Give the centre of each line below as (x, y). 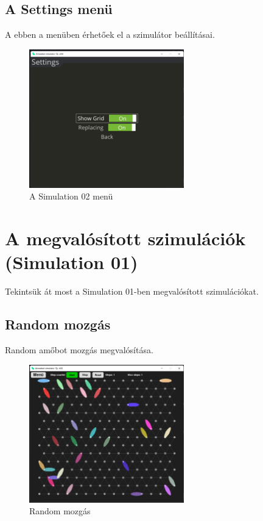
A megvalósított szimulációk (125, 238)
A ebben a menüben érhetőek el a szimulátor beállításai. (110, 34)
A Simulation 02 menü (71, 196)
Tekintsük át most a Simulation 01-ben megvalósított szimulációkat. (132, 291)
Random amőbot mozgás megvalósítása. (79, 349)
